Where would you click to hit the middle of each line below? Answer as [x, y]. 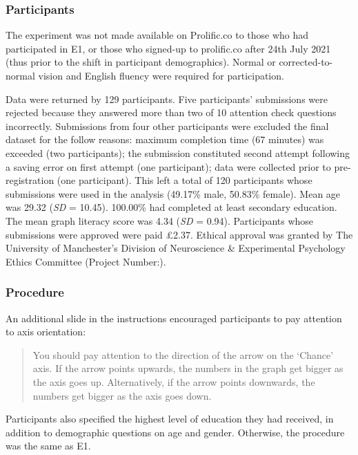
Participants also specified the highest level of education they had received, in [170, 419]
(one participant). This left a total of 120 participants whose [185, 180]
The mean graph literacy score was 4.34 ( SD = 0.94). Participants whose [160, 220]
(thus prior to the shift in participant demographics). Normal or [141, 62]
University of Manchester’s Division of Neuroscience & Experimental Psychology [176, 248]
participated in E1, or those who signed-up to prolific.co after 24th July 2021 [168, 48]
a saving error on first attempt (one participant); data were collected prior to [168, 166]
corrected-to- [306, 62]
